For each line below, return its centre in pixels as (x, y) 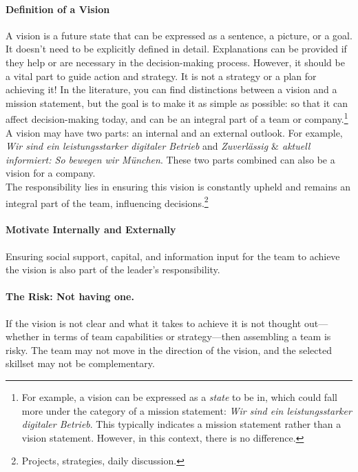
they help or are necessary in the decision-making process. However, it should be (175, 62)
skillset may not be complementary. (80, 363)
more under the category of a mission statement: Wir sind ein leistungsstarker (187, 410)
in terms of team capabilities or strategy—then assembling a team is (187, 336)
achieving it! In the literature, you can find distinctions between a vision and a (171, 89)
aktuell (296, 146)
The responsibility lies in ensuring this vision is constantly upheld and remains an (178, 186)
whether (23, 336)
